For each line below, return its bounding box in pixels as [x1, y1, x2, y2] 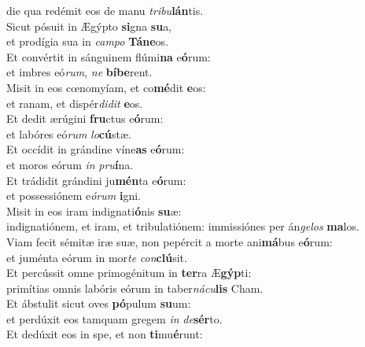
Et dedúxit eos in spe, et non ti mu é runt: [6, 326, 203, 342]
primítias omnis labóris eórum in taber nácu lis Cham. [6, 279, 264, 296]
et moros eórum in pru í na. [6, 156, 134, 172]
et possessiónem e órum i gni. [6, 187, 141, 204]
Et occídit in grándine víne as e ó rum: [6, 141, 185, 157]
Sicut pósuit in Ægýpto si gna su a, [6, 17, 172, 34]
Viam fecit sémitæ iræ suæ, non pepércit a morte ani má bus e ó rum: [6, 233, 333, 249]
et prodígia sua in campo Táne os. [6, 33, 169, 50]
